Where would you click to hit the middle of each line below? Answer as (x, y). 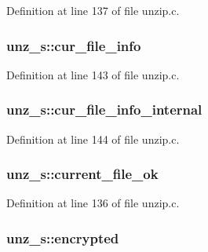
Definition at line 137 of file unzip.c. (93, 10)
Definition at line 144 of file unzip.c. (93, 139)
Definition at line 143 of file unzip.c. (93, 74)
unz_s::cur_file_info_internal (104, 110)
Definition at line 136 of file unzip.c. (93, 203)
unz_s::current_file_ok (82, 174)
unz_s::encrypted (63, 237)
